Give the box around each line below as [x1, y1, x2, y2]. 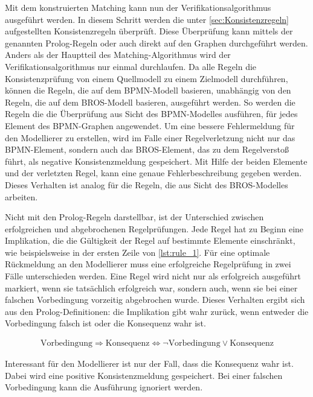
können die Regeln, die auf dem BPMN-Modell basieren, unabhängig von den [5, 84, 291, 97]
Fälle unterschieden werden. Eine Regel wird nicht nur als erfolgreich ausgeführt [5, 270, 302, 282]
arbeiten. [5, 190, 38, 203]
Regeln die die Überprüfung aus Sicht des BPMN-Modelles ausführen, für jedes [5, 107, 298, 120]
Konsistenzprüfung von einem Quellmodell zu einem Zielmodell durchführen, [5, 72, 288, 84]
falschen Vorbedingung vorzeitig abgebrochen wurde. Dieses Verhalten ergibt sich [5, 293, 305, 306]
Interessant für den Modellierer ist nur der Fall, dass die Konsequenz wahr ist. [5, 357, 294, 370]
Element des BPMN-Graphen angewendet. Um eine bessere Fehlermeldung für [5, 119, 295, 132]
